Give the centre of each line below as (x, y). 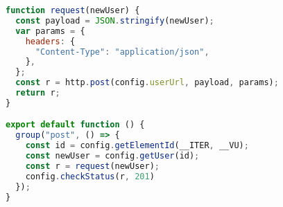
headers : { (50, 41)
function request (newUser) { (73, 10)
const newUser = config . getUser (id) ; (112, 156)
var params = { (50, 31)
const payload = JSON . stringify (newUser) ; (115, 20)
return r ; (38, 93)
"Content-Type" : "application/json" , (122, 52)
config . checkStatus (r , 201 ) (90, 176)
